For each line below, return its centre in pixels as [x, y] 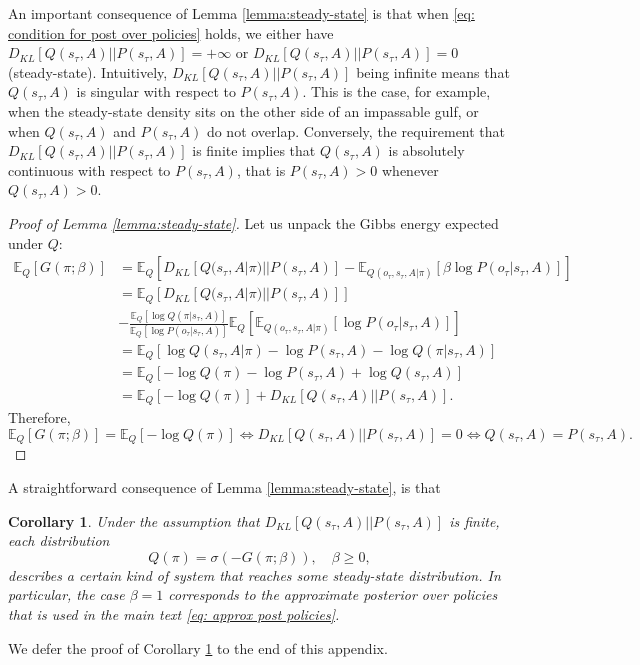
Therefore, [39, 417]
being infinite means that [433, 71]
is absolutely [426, 150]
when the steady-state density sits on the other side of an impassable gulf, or [243, 110]
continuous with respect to [89, 169]
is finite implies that [254, 150]
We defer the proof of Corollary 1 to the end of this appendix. [198, 647]
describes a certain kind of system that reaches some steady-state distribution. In [254, 574]
